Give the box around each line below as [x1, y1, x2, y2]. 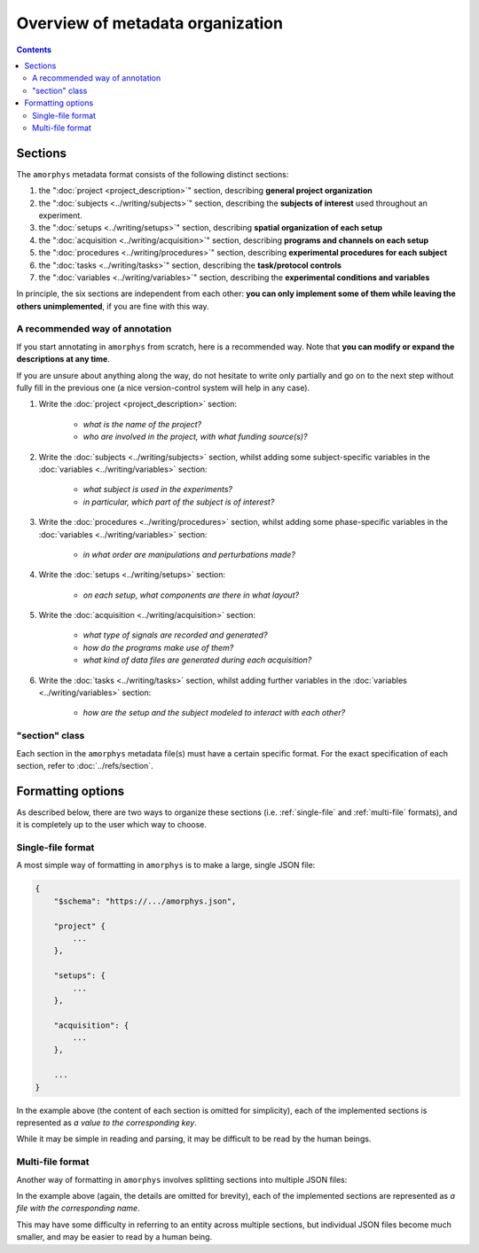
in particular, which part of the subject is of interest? [82, 497, 275, 507]
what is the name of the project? [82, 419, 202, 429]
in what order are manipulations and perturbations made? [82, 549, 296, 560]
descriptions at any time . [16, 354, 111, 364]
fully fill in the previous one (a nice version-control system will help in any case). [16, 382, 310, 394]
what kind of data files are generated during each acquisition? [82, 654, 312, 665]
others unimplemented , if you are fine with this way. [16, 301, 209, 311]
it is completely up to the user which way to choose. [16, 819, 208, 830]
